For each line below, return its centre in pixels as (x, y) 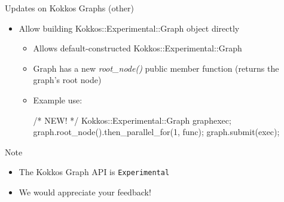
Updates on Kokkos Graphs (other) (69, 8)
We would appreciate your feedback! (85, 192)
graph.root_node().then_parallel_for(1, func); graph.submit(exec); (156, 132)
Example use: (58, 100)
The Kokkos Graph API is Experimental (94, 172)
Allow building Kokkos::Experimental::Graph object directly (129, 28)
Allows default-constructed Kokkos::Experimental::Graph (138, 48)
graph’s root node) (67, 80)
